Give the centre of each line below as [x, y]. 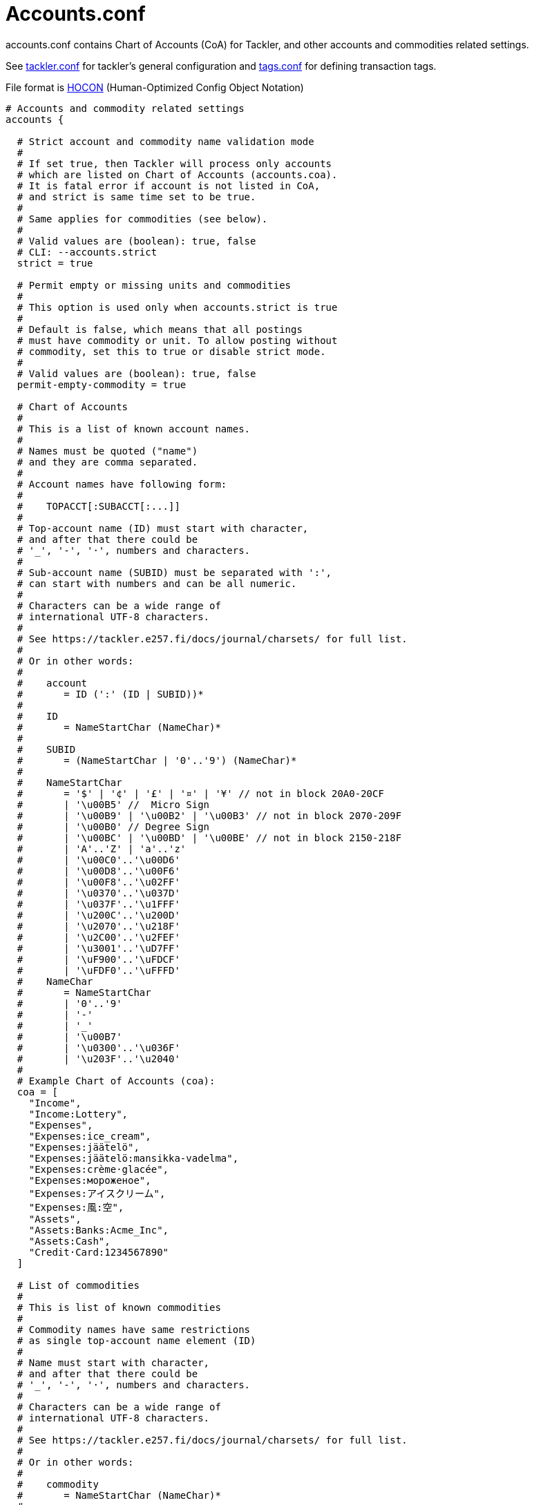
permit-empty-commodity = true [102, 384]
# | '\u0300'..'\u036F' [98, 1047]
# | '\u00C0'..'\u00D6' [98, 860]
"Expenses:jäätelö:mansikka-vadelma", [134, 1158]
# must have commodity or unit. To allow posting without [177, 340]
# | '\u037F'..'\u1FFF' [98, 904]
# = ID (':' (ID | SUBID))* [110, 694]
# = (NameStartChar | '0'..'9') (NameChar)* [157, 760]
